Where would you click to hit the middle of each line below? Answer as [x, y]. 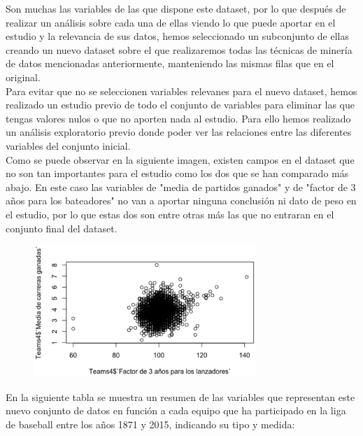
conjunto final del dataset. [62, 228]
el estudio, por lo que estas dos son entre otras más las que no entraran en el [170, 214]
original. [23, 77]
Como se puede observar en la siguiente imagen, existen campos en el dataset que [180, 159]
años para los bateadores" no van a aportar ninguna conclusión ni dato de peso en [181, 201]
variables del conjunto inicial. [68, 145]
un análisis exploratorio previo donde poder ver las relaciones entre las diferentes [179, 132]
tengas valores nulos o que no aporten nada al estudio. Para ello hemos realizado [178, 118]
